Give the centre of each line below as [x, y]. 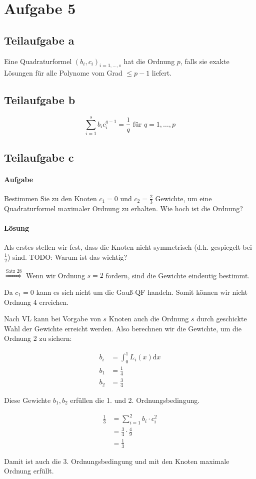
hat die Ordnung [149, 61]
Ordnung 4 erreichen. [36, 302]
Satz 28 [14, 271]
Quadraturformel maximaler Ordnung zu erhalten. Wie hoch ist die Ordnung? [123, 208]
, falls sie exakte [205, 61]
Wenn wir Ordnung [55, 275]
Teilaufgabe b [40, 100]
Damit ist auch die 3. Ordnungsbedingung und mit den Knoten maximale [117, 461]
